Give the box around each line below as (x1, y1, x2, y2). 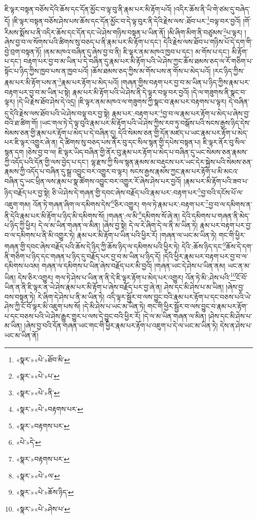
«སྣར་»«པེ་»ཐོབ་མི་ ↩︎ (16, 354, 70, 364)
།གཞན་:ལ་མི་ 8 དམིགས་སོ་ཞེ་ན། (107, 209, 180, 220)
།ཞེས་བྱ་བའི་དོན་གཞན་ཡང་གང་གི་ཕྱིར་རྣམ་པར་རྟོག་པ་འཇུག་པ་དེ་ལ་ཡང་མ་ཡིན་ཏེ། (24, 320, 218, 331)
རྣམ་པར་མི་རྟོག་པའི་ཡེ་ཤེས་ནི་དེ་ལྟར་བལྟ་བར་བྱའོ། (72, 86, 189, 97)
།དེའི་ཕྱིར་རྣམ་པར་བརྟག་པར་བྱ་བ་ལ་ (163, 251, 248, 261)
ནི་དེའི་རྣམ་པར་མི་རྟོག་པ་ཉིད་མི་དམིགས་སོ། (4, 210, 105, 220)
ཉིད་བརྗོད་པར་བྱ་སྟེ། (4, 187, 50, 197)
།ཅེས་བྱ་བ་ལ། (26, 146, 56, 157)
